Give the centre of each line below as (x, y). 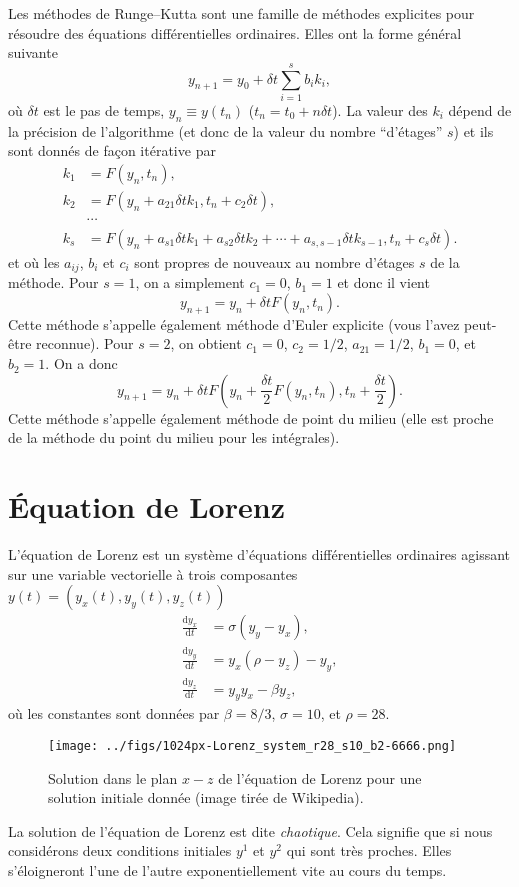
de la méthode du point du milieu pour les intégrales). (174, 437)
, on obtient (206, 343)
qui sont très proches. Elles (369, 850)
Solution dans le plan (113, 777)
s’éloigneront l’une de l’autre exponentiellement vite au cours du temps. (227, 869)
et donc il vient (383, 282)
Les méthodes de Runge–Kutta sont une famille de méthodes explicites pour (241, 13)
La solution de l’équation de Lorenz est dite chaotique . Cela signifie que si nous (250, 830)
